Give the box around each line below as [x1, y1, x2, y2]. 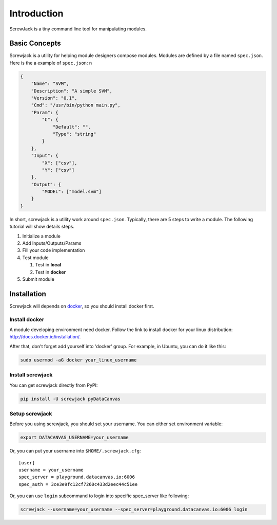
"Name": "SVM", [31, 81, 69, 87]
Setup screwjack [9, 410, 52, 417]
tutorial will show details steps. [9, 224, 74, 230]
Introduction [9, 8, 64, 19]
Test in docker [35, 269, 66, 275]
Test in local [35, 262, 62, 268]
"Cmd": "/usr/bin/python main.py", [31, 102, 121, 108]
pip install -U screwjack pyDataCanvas [20, 396, 121, 402]
